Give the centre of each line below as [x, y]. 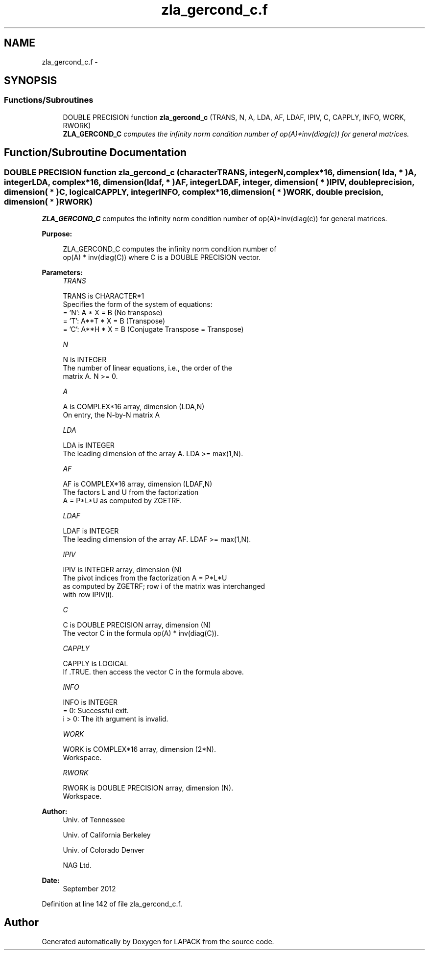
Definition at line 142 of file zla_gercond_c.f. [112, 904]
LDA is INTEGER [89, 445]
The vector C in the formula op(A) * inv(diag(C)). [141, 633]
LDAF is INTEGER [91, 531]
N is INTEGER [85, 360]
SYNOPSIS [31, 81]
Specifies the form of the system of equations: [138, 304]
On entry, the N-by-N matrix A [111, 415]
